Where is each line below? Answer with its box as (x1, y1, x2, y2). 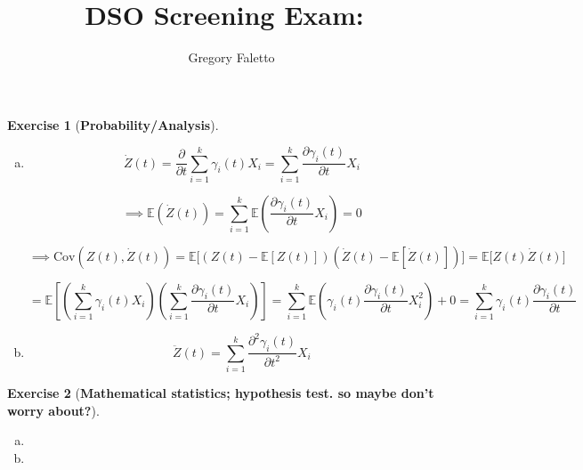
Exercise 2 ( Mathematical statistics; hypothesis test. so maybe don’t (7, 383, 434, 401)
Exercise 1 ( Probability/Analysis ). (7, 115, 219, 134)
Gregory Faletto (188, 48, 275, 67)
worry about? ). (7, 401, 100, 419)
